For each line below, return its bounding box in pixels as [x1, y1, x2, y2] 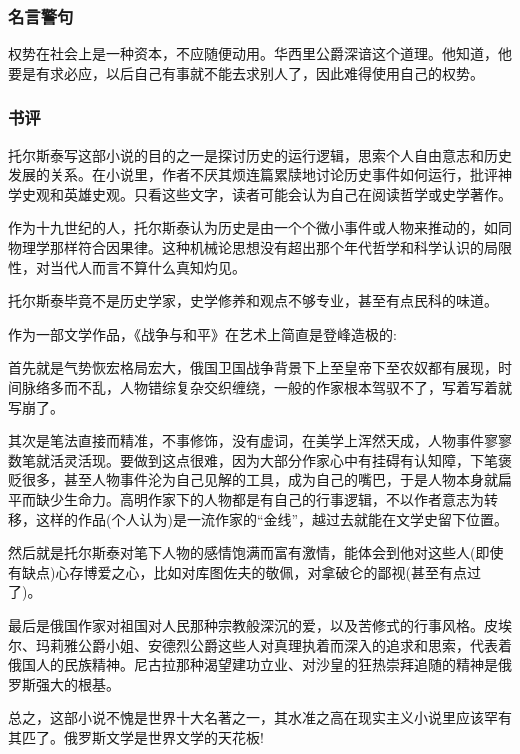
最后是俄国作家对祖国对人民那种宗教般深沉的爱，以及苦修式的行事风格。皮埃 [8, 614, 512, 635]
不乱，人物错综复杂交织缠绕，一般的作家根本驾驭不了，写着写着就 [77, 376, 512, 397]
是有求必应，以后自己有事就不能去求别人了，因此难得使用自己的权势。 [21, 62, 484, 83]
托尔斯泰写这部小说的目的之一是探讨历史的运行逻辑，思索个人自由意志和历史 [8, 144, 512, 165]
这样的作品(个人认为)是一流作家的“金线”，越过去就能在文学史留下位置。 [35, 508, 509, 529]
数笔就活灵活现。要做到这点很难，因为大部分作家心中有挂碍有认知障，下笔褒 [8, 449, 512, 470]
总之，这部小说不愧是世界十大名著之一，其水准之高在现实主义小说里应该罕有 [8, 707, 512, 728]
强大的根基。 [35, 673, 120, 694]
